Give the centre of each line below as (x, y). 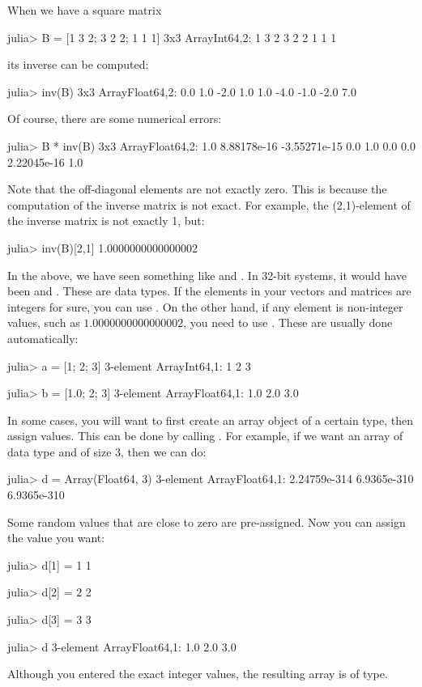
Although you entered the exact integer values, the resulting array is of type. (198, 674)
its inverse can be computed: (78, 64)
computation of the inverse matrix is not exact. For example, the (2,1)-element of (209, 204)
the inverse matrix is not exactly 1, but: (106, 221)
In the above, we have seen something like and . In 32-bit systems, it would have (207, 275)
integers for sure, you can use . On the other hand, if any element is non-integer (205, 306)
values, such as (44, 322)
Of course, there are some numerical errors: (115, 119)
